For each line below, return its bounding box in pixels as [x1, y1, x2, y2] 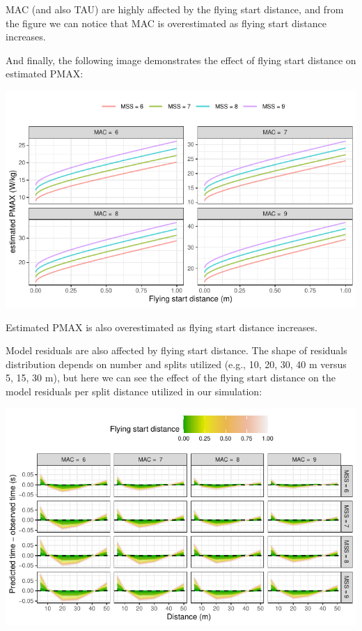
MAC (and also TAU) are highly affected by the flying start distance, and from [6, 2, 344, 16]
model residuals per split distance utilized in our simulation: [6, 384, 262, 399]
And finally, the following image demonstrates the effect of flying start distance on [6, 52, 356, 67]
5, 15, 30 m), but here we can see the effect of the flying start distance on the [6, 370, 336, 385]
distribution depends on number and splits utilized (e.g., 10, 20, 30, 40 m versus [6, 356, 347, 371]
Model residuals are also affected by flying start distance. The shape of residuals [6, 343, 347, 358]
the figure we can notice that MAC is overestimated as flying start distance [6, 15, 326, 30]
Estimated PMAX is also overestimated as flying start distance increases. [6, 319, 317, 334]
